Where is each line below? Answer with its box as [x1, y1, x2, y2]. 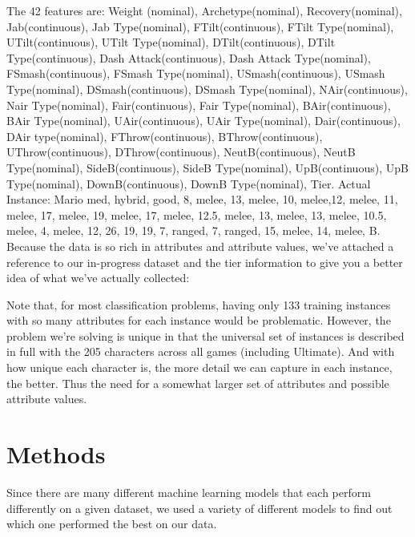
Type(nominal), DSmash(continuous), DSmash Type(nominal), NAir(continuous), [6, 80, 408, 97]
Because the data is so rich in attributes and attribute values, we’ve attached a [6, 237, 394, 254]
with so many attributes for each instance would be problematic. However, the [6, 312, 391, 329]
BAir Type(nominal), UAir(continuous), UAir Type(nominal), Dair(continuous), [6, 112, 401, 129]
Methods [6, 438, 106, 470]
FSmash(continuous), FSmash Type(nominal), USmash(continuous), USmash [6, 65, 385, 82]
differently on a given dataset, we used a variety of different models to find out [6, 499, 393, 516]
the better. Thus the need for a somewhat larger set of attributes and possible [6, 374, 389, 391]
